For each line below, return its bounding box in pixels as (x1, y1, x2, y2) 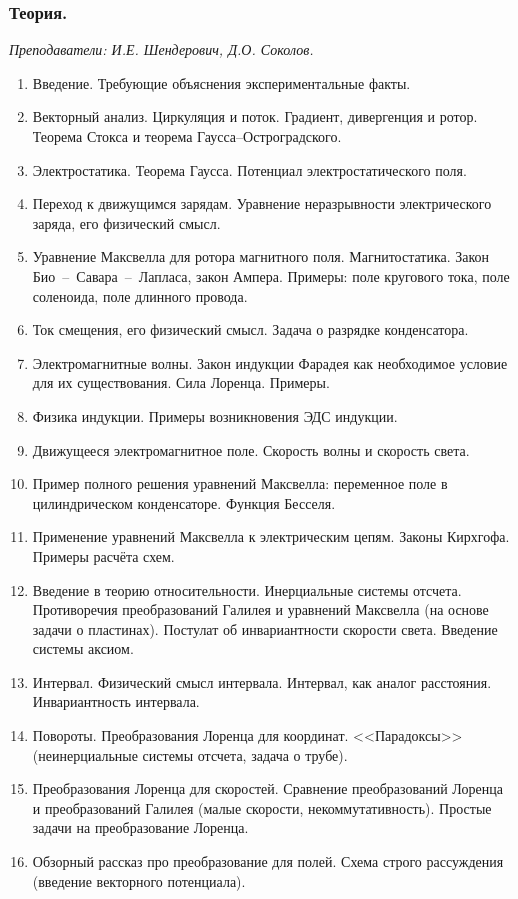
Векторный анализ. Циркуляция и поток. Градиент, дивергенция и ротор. (32, 106, 478, 127)
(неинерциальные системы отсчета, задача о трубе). (32, 744, 348, 765)
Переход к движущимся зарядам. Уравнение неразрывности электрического (32, 193, 492, 214)
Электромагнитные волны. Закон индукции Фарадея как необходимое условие (32, 352, 508, 373)
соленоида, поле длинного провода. (32, 285, 248, 306)
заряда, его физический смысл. (32, 212, 221, 233)
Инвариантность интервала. (32, 691, 200, 712)
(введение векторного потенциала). (32, 870, 246, 891)
